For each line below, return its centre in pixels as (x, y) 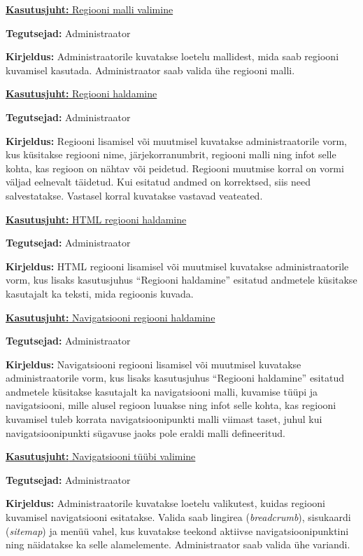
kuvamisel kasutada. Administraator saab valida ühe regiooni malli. (150, 70)
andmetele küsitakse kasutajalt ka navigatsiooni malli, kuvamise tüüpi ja (162, 391)
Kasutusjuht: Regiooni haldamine (81, 93)
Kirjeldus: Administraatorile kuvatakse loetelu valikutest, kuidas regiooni (165, 503)
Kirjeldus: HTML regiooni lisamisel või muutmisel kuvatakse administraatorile (177, 266)
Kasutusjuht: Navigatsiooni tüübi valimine (101, 456)
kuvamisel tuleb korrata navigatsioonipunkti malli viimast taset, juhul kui (164, 419)
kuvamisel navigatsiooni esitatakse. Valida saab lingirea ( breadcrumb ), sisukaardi (178, 517)
